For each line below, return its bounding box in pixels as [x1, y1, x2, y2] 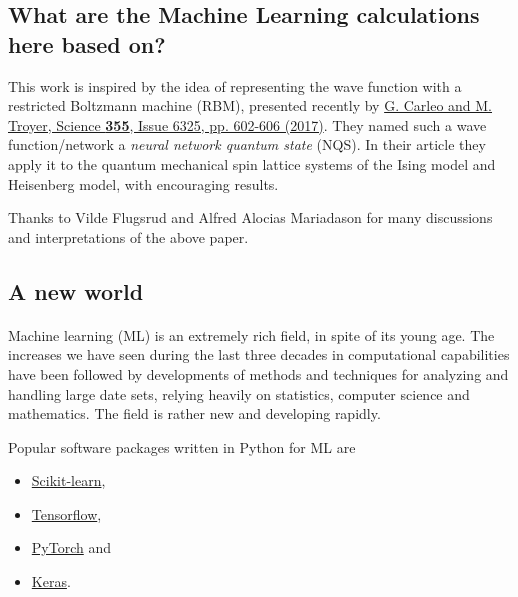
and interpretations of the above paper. [8, 226, 249, 247]
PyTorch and [31, 537, 111, 558]
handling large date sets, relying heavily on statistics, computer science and [8, 383, 470, 404]
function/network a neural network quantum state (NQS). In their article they [8, 134, 486, 155]
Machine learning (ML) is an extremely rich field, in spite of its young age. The [8, 324, 495, 345]
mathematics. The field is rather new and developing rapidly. [8, 403, 381, 424]
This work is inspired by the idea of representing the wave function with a [8, 75, 462, 96]
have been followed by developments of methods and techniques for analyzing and [8, 363, 509, 384]
